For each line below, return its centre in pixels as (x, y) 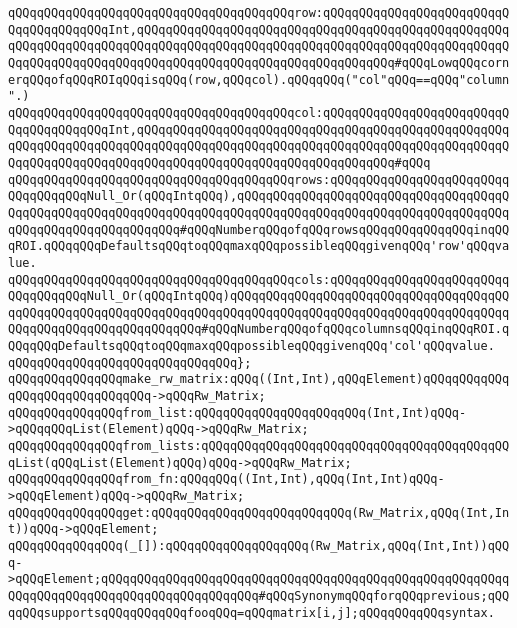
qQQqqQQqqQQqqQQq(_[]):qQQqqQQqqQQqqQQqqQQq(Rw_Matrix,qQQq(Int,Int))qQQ (259, 546)
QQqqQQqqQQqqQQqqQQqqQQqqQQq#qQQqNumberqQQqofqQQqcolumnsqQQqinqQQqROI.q (259, 329)
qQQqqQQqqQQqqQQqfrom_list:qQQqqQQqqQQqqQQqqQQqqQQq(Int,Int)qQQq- (237, 412)
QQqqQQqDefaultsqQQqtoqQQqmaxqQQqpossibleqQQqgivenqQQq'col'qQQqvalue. (251, 346)
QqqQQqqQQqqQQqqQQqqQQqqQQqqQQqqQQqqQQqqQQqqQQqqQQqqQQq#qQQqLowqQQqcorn (259, 62)
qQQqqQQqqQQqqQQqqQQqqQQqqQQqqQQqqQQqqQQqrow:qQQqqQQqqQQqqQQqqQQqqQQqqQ (259, 13)
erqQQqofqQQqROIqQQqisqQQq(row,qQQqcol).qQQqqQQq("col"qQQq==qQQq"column (259, 79)
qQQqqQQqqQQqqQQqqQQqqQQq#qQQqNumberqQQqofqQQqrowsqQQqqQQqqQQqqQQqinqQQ (259, 229)
